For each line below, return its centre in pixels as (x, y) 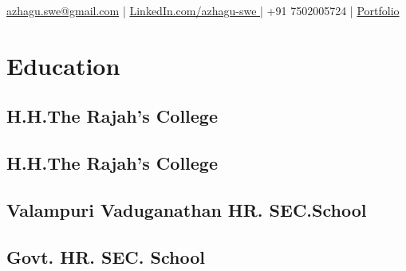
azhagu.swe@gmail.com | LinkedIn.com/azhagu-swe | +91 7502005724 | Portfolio (203, 10)
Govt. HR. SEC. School (106, 256)
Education (63, 65)
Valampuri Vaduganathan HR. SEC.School (187, 209)
